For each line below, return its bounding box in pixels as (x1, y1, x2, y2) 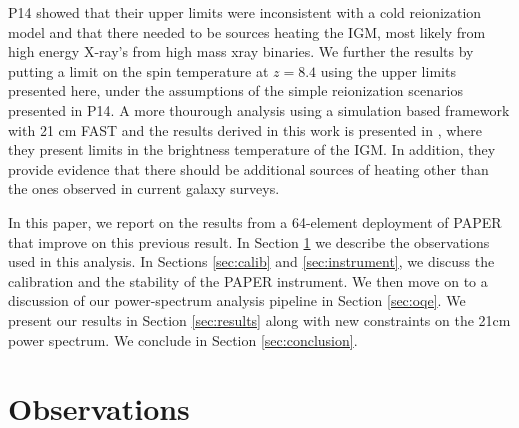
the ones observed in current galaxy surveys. (8, 178, 280, 199)
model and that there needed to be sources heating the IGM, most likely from (8, 21, 486, 42)
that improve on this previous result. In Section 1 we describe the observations (8, 231, 490, 252)
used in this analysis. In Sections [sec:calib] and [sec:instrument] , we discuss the (8, 251, 495, 272)
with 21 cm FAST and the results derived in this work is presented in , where (8, 119, 483, 140)
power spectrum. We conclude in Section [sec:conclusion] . (8, 329, 358, 350)
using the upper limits (320, 60, 456, 81)
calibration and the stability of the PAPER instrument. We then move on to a (8, 270, 488, 291)
